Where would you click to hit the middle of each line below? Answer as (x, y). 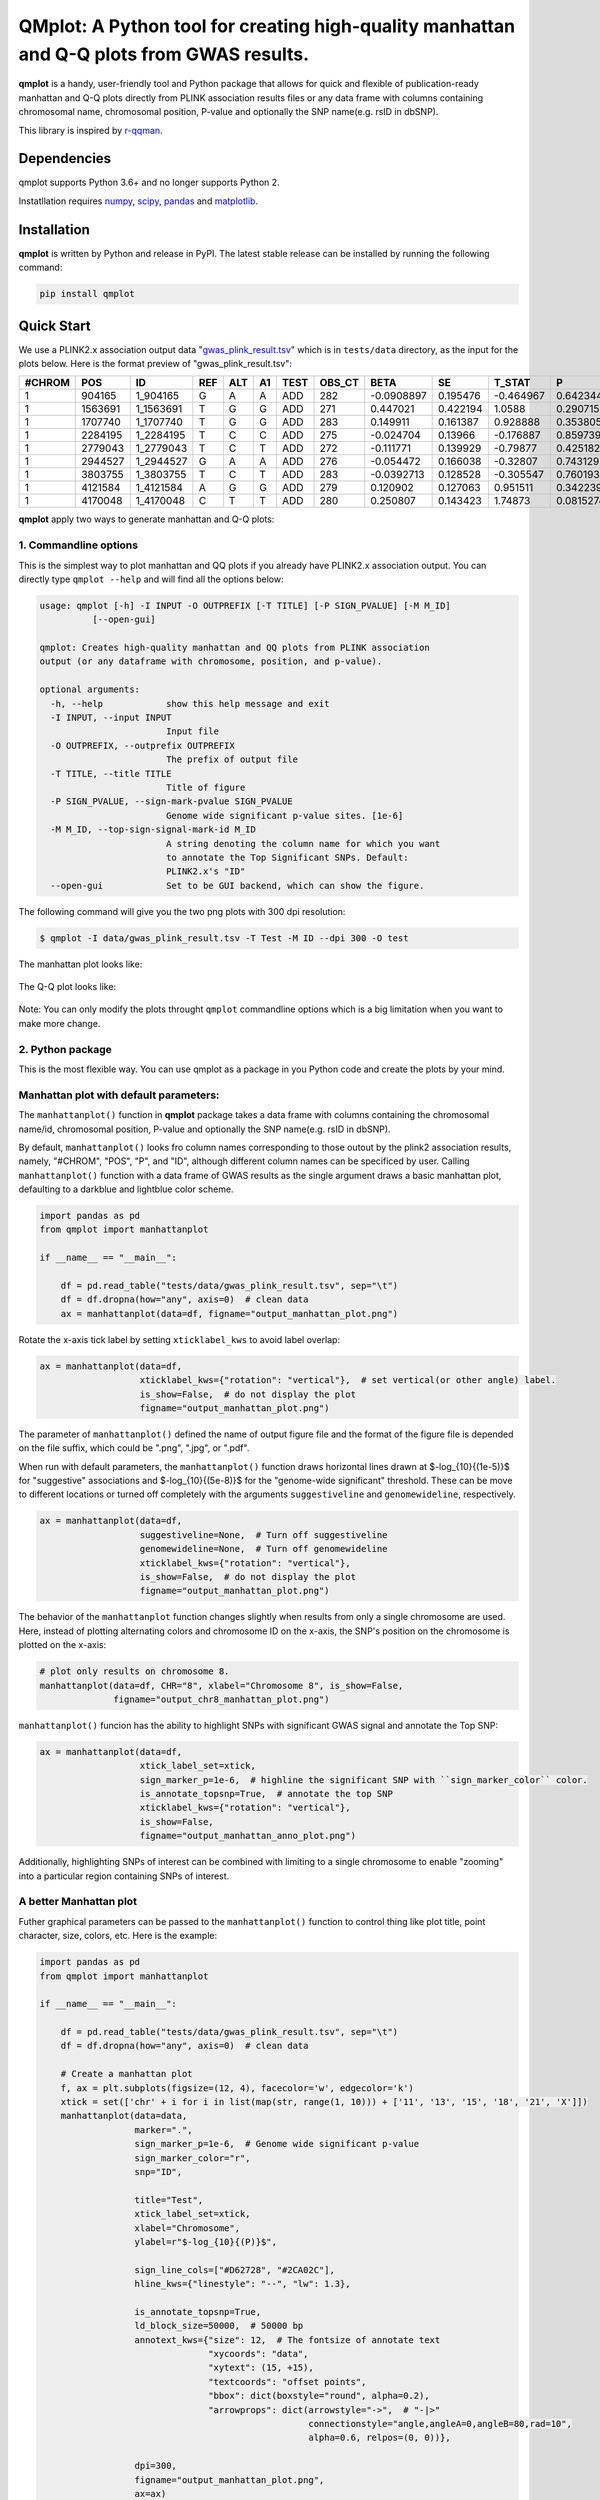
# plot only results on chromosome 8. (134, 1671)
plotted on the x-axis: (62, 1645)
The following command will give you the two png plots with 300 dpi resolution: (182, 911)
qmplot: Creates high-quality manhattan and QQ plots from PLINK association (234, 648)
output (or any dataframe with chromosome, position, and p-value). (211, 661)
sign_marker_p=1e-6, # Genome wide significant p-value (277, 2144)
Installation (54, 229)
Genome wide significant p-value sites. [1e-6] (284, 815)
